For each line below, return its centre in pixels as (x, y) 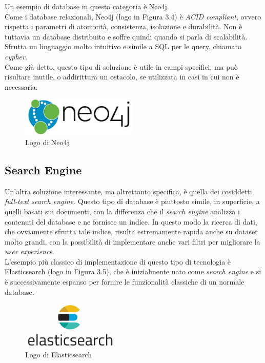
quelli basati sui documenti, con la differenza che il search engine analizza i (122, 211)
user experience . (30, 251)
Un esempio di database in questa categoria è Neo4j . (87, 6)
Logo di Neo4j (47, 142)
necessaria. (21, 86)
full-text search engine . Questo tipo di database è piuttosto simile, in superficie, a (132, 201)
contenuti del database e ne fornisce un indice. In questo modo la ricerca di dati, (131, 221)
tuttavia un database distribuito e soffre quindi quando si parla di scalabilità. (126, 36)
